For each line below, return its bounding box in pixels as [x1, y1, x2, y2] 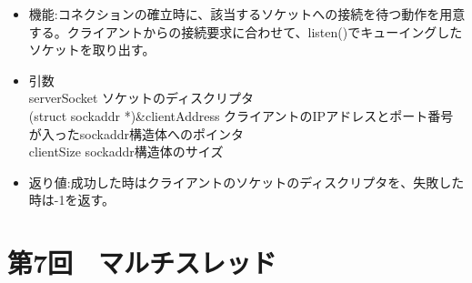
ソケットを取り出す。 [28, 40, 156, 59]
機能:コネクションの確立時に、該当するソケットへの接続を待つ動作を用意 [28, 5, 466, 23]
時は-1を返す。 [28, 190, 115, 209]
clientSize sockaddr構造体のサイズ [28, 142, 224, 161]
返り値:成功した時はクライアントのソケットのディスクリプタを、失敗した [28, 172, 465, 191]
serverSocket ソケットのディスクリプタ [28, 88, 255, 107]
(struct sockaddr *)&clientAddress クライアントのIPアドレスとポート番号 [28, 106, 454, 125]
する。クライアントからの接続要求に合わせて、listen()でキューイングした [28, 22, 463, 41]
